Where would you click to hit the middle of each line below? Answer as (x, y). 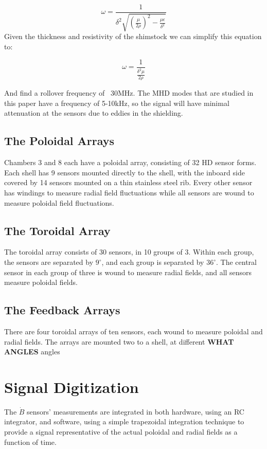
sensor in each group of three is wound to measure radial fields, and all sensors (128, 272)
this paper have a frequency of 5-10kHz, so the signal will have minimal (117, 103)
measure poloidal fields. (41, 282)
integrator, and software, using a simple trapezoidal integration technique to (124, 421)
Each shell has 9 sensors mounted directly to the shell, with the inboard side (124, 172)
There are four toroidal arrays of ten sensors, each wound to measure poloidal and (133, 331)
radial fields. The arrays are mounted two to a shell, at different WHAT (119, 341)
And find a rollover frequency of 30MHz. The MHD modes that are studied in (129, 93)
